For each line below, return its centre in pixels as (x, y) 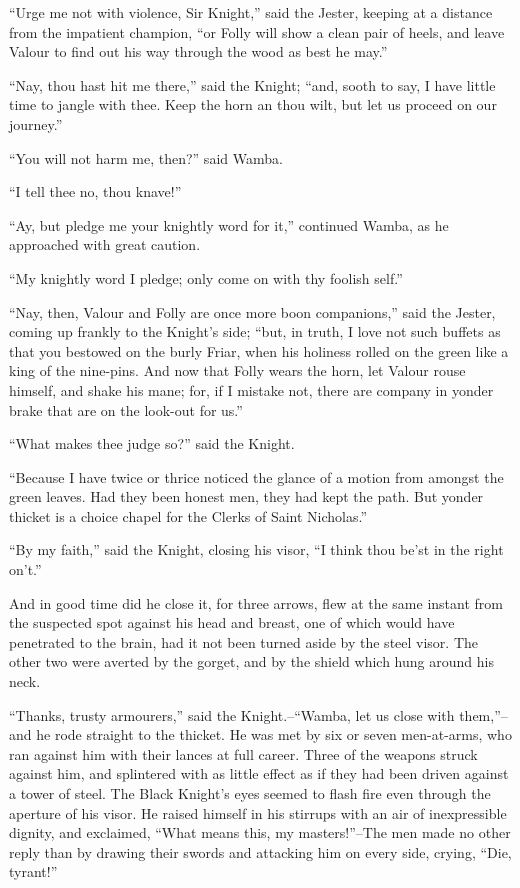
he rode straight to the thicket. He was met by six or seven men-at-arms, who (274, 734)
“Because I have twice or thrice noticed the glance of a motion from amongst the (256, 476)
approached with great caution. (105, 244)
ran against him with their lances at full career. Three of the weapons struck (243, 753)
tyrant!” (33, 871)
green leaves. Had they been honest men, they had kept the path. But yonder (246, 496)
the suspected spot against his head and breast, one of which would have (232, 622)
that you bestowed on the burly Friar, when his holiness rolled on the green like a (259, 350)
